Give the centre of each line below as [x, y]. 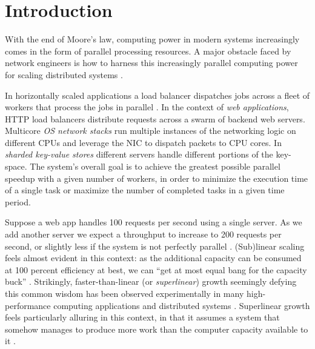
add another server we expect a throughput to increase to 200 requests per [143, 234]
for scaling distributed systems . [64, 74]
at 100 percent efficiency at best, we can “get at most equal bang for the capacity [156, 269]
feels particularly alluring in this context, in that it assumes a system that [142, 317]
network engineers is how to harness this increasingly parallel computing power [151, 63]
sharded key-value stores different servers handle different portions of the [139, 154]
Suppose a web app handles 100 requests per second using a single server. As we [154, 222]
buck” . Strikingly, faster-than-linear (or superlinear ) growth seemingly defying [151, 281]
